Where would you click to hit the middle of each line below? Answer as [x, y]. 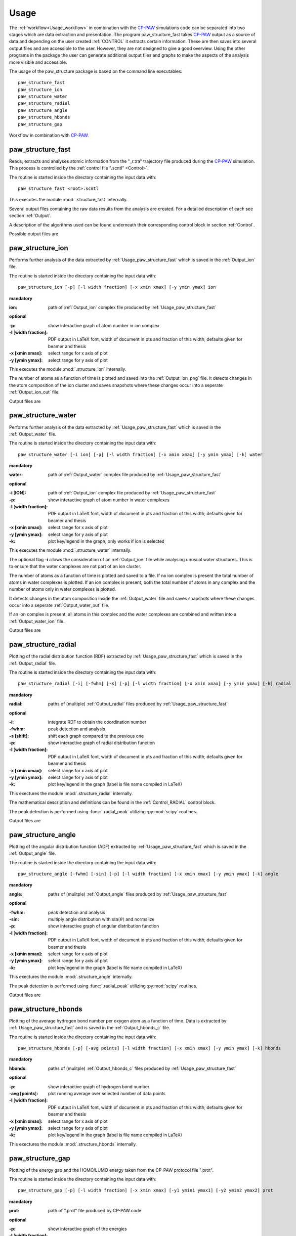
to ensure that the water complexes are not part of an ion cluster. [75, 567]
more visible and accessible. [38, 62]
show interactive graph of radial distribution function [102, 743]
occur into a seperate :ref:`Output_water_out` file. [59, 605]
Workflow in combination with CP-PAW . [49, 135]
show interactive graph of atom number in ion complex [104, 325]
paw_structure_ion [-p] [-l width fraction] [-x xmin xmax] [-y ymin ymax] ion [117, 287]
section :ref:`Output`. [30, 216]
